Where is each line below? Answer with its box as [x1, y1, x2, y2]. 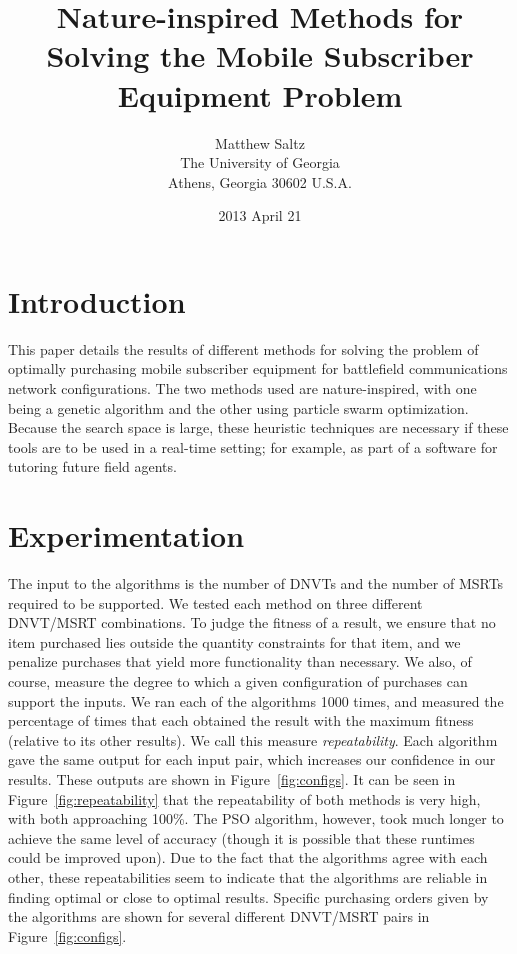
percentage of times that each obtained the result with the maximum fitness [8, 710, 474, 731]
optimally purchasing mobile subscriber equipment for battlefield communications [8, 358, 508, 379]
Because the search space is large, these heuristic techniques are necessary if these [8, 417, 509, 438]
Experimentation [8, 515, 245, 556]
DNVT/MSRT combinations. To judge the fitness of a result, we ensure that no [8, 612, 496, 633]
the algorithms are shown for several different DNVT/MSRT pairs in [8, 906, 430, 927]
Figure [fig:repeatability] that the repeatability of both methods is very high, [8, 788, 481, 809]
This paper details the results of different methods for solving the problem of [8, 338, 479, 359]
